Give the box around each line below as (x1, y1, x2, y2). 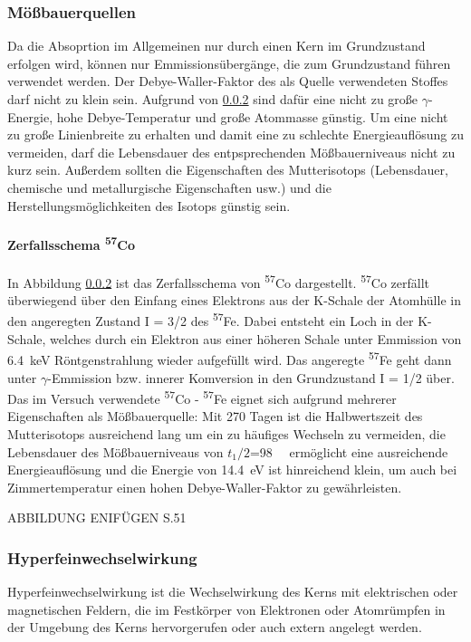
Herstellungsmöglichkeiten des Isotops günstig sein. (7, 196, 291, 215)
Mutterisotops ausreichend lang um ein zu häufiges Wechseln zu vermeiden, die (7, 424, 446, 443)
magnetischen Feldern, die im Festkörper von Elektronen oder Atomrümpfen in (7, 599, 446, 618)
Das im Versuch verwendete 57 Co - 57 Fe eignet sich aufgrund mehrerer (7, 387, 397, 407)
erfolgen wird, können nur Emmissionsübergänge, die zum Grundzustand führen (7, 53, 451, 72)
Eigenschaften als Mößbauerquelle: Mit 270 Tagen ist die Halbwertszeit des (7, 407, 423, 426)
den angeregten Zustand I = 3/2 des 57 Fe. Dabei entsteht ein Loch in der (7, 309, 414, 331)
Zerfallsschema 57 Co (7, 232, 135, 254)
